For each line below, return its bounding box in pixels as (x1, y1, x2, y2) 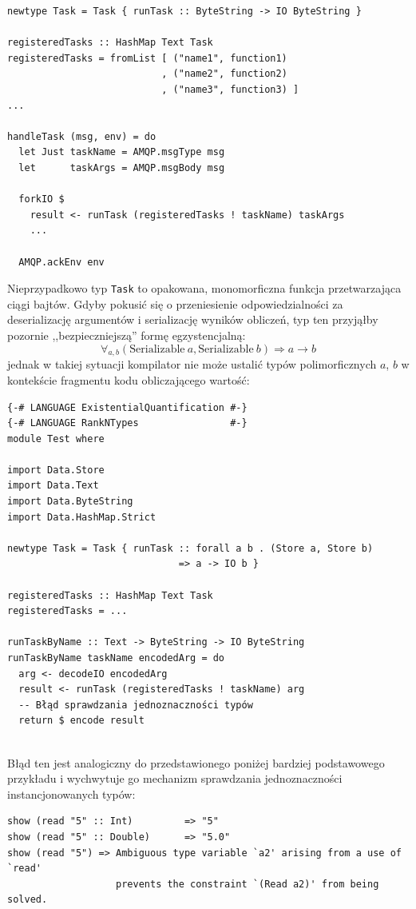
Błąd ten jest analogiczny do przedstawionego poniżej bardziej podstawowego (7, 754, 385, 771)
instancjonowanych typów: (7, 785, 136, 802)
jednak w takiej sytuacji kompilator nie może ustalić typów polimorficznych (7, 356, 377, 373)
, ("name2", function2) (161, 68, 287, 80)
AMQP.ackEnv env (18, 256, 105, 268)
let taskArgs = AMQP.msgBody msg (18, 161, 225, 173)
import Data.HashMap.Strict (7, 511, 156, 523)
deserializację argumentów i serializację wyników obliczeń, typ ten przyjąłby (7, 311, 378, 328)
